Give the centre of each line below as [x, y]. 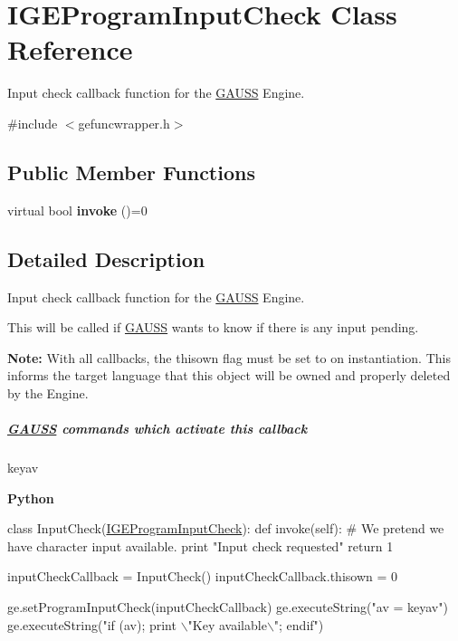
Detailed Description [106, 258]
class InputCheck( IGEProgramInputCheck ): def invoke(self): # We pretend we [226, 528]
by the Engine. [48, 392]
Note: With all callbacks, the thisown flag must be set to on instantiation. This [229, 357]
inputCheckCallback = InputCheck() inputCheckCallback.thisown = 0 [203, 576]
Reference [70, 49]
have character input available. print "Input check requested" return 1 [200, 545]
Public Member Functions [131, 172]
